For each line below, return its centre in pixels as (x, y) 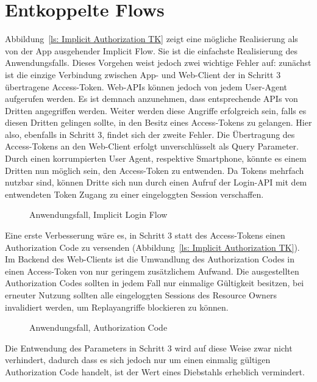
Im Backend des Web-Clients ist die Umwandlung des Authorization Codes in (150, 259)
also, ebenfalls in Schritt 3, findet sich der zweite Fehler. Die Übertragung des (150, 134)
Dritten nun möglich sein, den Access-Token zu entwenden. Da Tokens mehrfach (155, 170)
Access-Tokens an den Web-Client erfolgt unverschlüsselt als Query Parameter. (152, 146)
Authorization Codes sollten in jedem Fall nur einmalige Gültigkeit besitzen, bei (155, 283)
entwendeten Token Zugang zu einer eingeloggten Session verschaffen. (134, 194)
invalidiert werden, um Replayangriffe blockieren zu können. (117, 307)
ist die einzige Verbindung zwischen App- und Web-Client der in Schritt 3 (143, 74)
